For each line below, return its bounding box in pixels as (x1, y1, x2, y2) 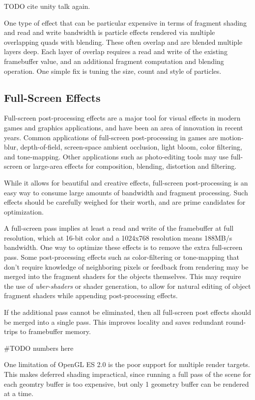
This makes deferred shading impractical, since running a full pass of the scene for (4, 369, 252, 379)
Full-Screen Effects (4, 90, 101, 105)
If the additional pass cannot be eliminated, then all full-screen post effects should (4, 307, 251, 317)
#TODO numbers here (4, 342, 74, 353)
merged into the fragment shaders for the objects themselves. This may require (4, 271, 241, 281)
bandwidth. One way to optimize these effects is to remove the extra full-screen (4, 242, 243, 252)
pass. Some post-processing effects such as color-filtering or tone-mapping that (4, 252, 240, 262)
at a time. (4, 388, 33, 399)
